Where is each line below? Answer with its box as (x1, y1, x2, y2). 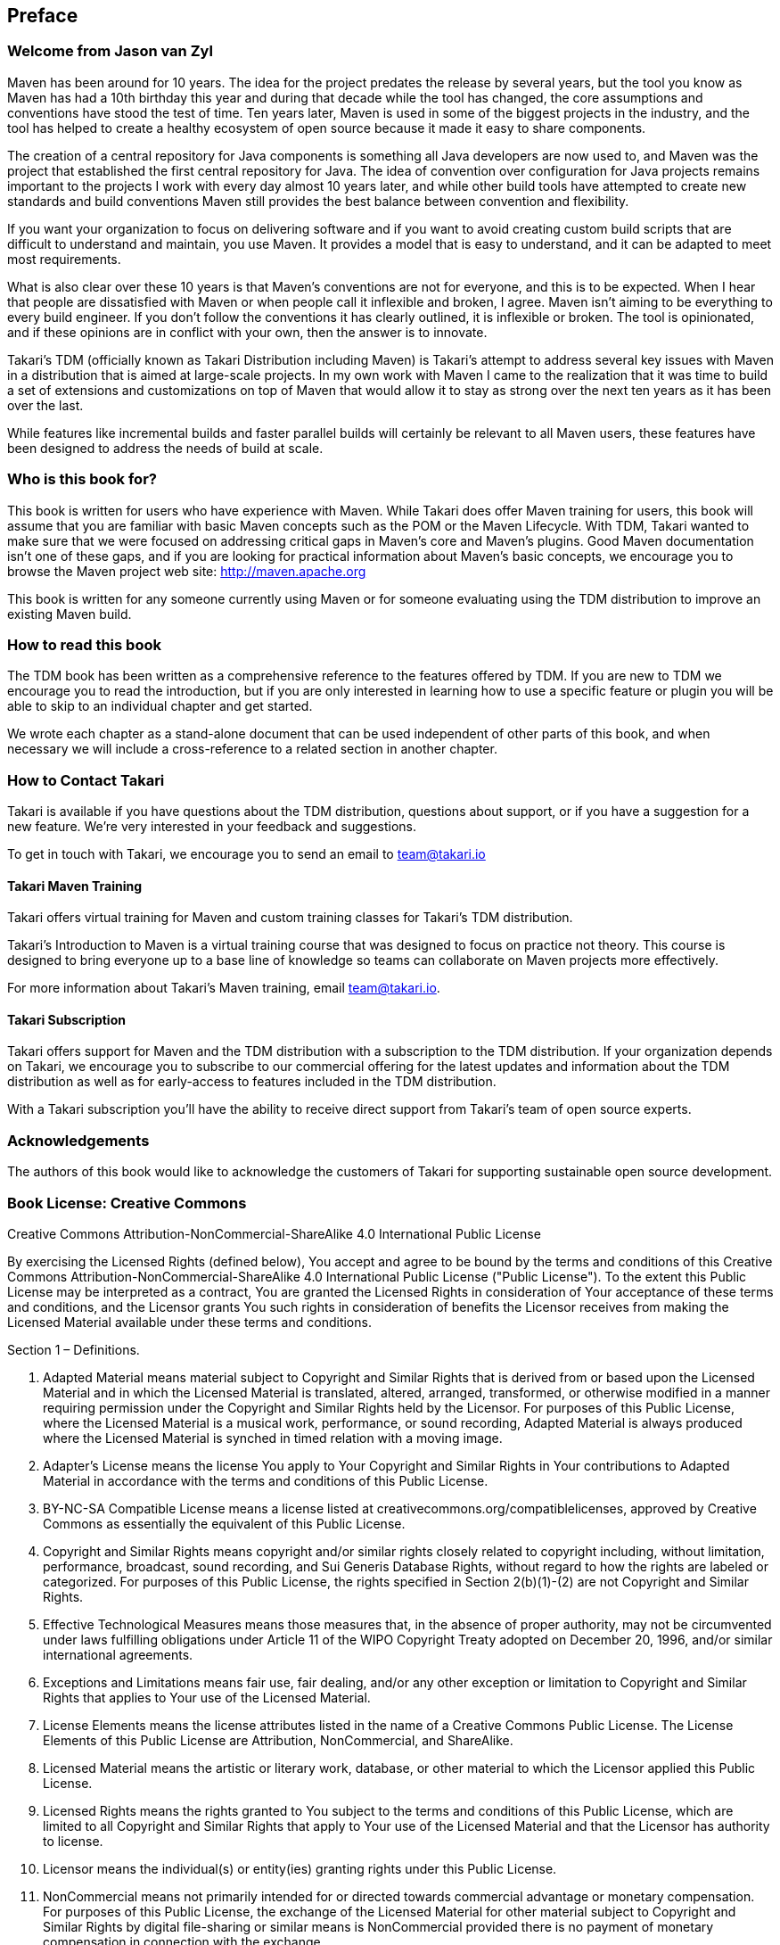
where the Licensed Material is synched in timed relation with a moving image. (43, 1430, 503, 1446)
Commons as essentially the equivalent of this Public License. (43, 1515, 406, 1531)
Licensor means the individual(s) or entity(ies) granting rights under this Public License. (43, 1860, 557, 1876)
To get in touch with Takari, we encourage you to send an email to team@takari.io (7, 846, 486, 862)
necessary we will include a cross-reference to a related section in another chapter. (7, 741, 497, 757)
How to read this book (7, 635, 161, 654)
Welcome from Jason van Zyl (7, 42, 213, 61)
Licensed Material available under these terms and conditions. (7, 1314, 372, 1330)
